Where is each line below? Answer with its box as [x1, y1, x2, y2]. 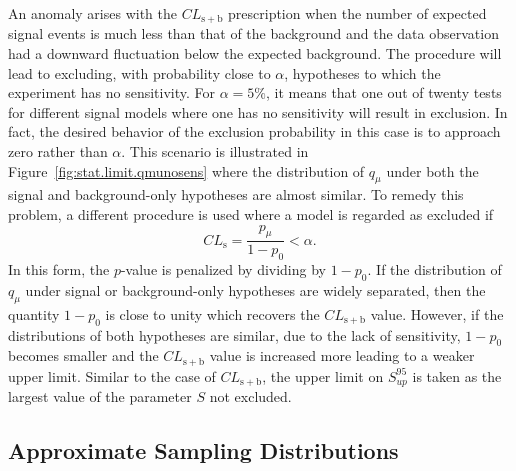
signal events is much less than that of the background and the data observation [8, 23, 499, 44]
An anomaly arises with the [8, 3, 177, 23]
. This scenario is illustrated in [121, 141, 309, 162]
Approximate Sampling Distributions [8, 435, 399, 466]
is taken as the [412, 365, 502, 386]
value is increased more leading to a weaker [209, 345, 475, 366]
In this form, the [8, 259, 110, 280]
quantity [8, 303, 60, 324]
